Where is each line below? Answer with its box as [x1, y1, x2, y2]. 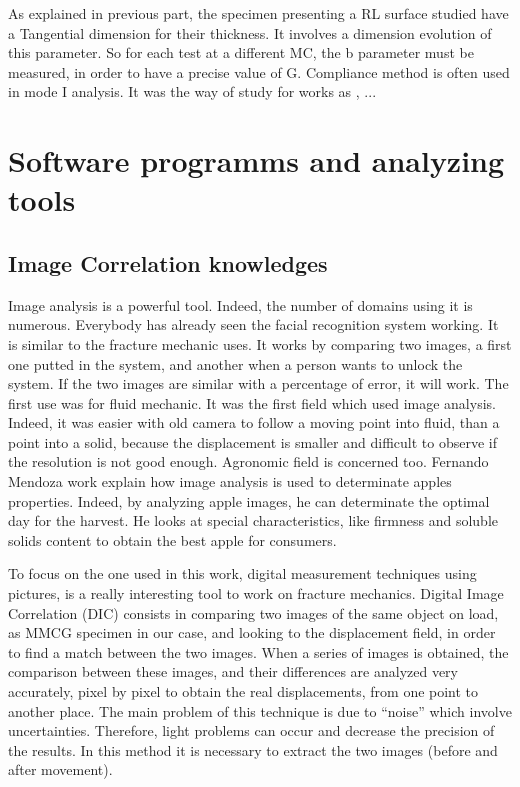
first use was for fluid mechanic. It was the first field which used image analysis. [8, 392, 496, 413]
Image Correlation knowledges [8, 247, 328, 278]
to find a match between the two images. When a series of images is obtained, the [8, 641, 509, 662]
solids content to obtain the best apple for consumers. [8, 529, 337, 550]
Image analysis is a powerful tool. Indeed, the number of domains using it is [8, 294, 473, 315]
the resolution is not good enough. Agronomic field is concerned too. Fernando [8, 451, 489, 472]
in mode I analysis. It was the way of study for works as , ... [8, 81, 377, 102]
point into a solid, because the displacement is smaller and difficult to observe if [8, 431, 497, 452]
